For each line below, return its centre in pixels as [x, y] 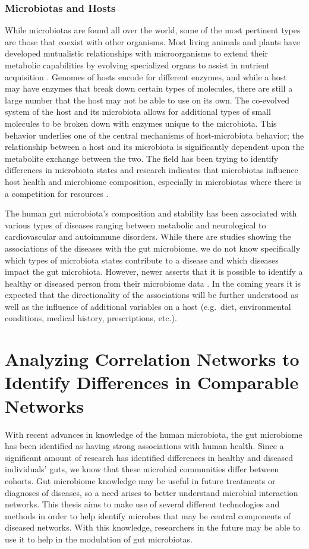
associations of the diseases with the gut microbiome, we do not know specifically [153, 248]
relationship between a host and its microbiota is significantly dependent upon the [154, 147]
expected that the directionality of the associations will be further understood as [152, 295]
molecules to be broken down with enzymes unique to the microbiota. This [141, 123]
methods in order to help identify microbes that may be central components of [148, 515]
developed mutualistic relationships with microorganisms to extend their [137, 53]
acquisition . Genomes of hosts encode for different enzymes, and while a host [146, 76]
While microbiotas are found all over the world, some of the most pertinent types [153, 30]
